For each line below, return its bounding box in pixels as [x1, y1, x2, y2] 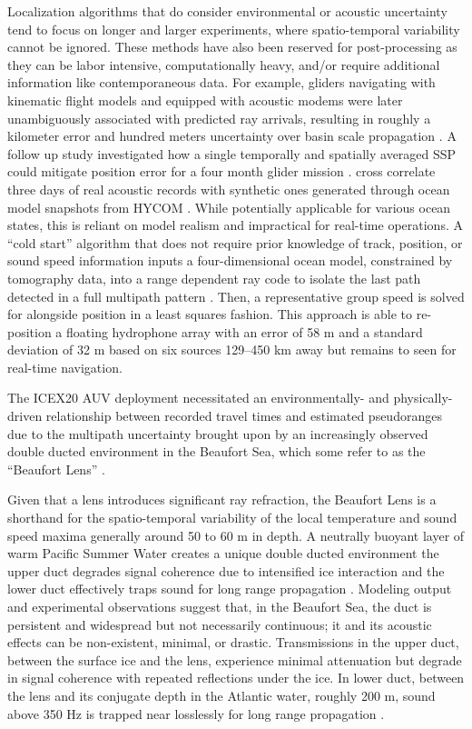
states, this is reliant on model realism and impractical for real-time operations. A [7, 215, 463, 235]
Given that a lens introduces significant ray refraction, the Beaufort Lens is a [7, 490, 437, 509]
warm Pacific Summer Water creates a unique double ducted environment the [7, 544, 439, 563]
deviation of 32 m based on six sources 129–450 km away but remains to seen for [7, 340, 457, 359]
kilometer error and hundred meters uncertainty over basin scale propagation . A [7, 126, 457, 145]
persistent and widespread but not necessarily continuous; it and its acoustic [7, 614, 432, 634]
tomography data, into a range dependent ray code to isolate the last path [7, 268, 421, 287]
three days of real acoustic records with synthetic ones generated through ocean [7, 179, 450, 198]
